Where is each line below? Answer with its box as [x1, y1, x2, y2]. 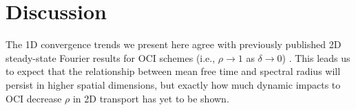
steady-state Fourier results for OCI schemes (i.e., [6, 50, 216, 65]
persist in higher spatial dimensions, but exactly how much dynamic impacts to [6, 77, 341, 91]
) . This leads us [282, 50, 350, 65]
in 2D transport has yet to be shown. [72, 91, 229, 105]
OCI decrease [6, 91, 62, 105]
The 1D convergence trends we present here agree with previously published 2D [6, 37, 342, 52]
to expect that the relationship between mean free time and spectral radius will [6, 64, 341, 78]
